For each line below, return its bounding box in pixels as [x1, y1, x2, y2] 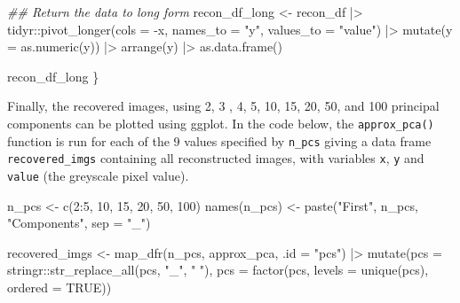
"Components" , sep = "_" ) [7, 214, 151, 232]
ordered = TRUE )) [7, 277, 112, 296]
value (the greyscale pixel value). [7, 166, 189, 184]
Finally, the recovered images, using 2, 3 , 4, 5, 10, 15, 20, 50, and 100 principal [7, 97, 440, 115]
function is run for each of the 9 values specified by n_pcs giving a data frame [7, 131, 432, 150]
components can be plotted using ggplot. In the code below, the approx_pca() [7, 113, 434, 132]
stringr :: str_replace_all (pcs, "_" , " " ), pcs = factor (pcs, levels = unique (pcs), [7, 260, 429, 279]
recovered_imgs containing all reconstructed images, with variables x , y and [7, 149, 424, 167]
